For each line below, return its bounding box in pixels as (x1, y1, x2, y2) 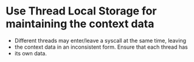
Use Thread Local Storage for (5, 4, 157, 18)
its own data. (14, 49, 47, 57)
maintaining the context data (5, 17, 154, 31)
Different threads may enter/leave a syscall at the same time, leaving (14, 37, 187, 44)
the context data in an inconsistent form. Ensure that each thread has (14, 43, 188, 51)
